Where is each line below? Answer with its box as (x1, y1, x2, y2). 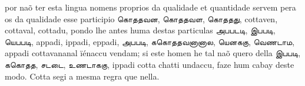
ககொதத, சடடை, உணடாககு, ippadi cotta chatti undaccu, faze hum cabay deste (5, 58, 294, 70)
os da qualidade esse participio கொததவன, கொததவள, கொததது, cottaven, (5, 12, 278, 25)
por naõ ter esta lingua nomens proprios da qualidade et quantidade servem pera (5, 1, 296, 13)
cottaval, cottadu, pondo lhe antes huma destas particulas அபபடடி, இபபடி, (5, 24, 276, 36)
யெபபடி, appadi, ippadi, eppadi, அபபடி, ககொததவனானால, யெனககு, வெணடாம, (5, 35, 295, 47)
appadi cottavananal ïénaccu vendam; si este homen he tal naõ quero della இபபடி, (5, 47, 301, 59)
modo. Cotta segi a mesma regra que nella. (5, 70, 160, 82)
